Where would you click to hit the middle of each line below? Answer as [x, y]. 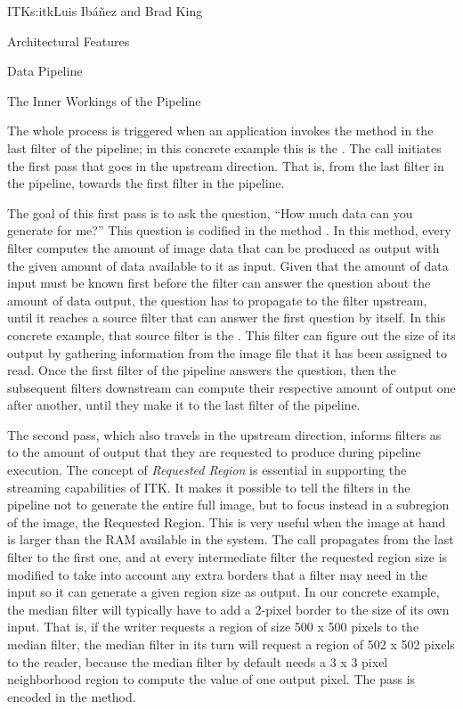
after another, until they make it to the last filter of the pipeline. [184, 405]
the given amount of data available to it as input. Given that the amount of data [228, 265]
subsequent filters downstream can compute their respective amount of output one [231, 387]
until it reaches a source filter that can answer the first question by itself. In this [227, 318]
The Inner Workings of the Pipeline [104, 100]
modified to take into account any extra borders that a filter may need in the [217, 574]
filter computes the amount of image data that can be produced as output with [223, 247]
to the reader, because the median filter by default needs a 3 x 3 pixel [198, 661]
